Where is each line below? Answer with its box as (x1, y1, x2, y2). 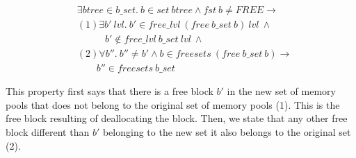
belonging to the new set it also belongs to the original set (102, 124, 351, 139)
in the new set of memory (227, 84, 336, 98)
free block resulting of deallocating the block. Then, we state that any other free (6, 111, 348, 125)
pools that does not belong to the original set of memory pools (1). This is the (6, 97, 340, 112)
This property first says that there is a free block (6, 84, 213, 98)
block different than (6, 124, 90, 139)
